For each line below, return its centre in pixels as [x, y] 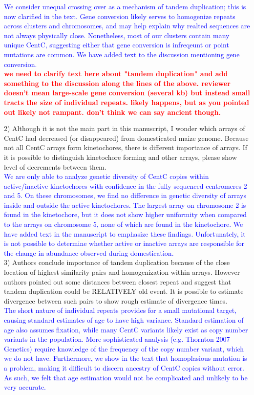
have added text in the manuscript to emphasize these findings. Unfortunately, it [125, 233]
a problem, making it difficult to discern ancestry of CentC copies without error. [124, 367]
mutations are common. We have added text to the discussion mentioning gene [122, 54]
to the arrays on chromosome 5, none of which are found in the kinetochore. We [124, 224]
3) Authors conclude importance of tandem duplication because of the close [117, 262]
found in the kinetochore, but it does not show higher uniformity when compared [125, 214]
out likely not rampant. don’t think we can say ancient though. [113, 112]
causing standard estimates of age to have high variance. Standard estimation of [124, 320]
